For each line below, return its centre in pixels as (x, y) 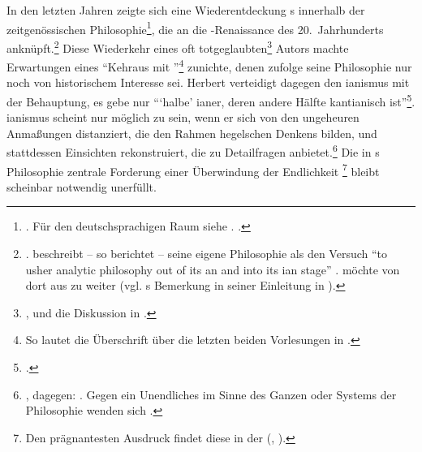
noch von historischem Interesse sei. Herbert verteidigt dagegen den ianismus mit (208, 82)
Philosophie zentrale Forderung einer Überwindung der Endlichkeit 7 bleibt (193, 170)
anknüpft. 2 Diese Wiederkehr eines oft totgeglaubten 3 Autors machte (178, 46)
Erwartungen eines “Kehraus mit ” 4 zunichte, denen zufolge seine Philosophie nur (209, 65)
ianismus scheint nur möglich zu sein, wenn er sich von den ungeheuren (183, 117)
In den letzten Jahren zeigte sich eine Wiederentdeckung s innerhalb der (186, 10)
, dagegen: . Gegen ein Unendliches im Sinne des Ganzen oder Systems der (211, 394)
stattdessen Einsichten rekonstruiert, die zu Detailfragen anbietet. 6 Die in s (193, 151)
